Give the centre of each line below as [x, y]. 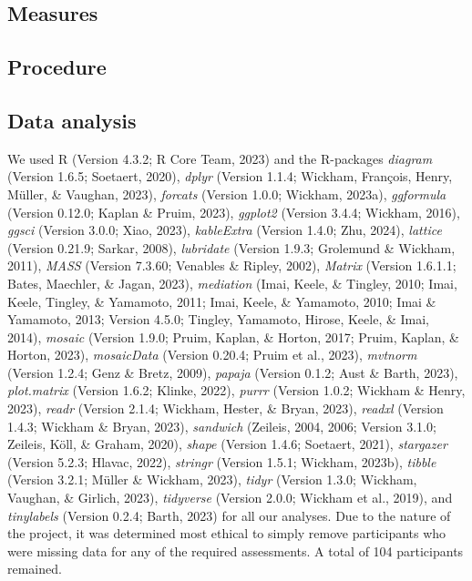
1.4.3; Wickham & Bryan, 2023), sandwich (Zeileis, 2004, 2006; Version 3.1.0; [222, 426]
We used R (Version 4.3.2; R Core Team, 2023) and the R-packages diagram [220, 158]
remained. [35, 569]
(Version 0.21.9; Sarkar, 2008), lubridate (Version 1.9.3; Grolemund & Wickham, [231, 247]
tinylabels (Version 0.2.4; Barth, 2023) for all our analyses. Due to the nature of [229, 515]
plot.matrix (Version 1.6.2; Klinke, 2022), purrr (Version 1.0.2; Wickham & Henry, [236, 390]
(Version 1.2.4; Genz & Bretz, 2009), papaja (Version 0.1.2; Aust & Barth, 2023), [233, 372]
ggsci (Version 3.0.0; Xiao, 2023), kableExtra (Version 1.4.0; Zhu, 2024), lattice [225, 230]
